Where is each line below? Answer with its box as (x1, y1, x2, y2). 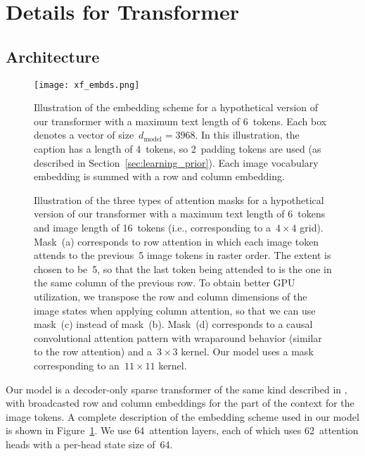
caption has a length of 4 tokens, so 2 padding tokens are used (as (34, 141, 321, 156)
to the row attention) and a (34, 344, 153, 359)
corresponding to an (34, 357, 120, 372)
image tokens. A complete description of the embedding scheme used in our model (6, 409, 359, 424)
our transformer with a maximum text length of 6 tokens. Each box (34, 113, 327, 128)
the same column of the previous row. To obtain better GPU (34, 275, 295, 290)
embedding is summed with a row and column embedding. (34, 169, 285, 184)
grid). (300, 220, 324, 234)
